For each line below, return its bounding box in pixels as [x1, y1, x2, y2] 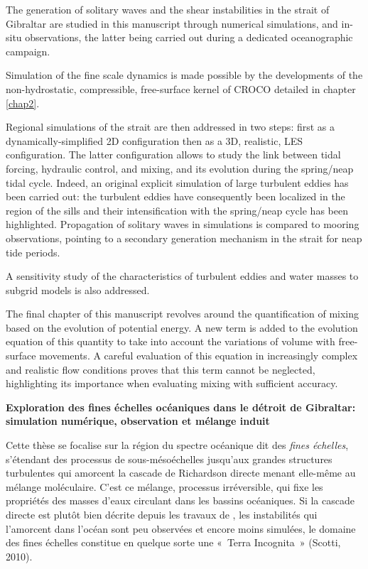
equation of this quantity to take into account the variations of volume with [6, 334, 335, 349]
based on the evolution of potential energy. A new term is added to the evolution [6, 320, 358, 335]
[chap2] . [6, 95, 40, 110]
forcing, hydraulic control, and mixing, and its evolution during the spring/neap [6, 161, 354, 175]
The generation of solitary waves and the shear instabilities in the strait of [6, 2, 330, 16]
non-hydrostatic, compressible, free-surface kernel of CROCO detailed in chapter [6, 81, 356, 96]
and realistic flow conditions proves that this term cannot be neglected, [6, 362, 315, 376]
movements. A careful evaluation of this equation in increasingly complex [39, 348, 358, 363]
